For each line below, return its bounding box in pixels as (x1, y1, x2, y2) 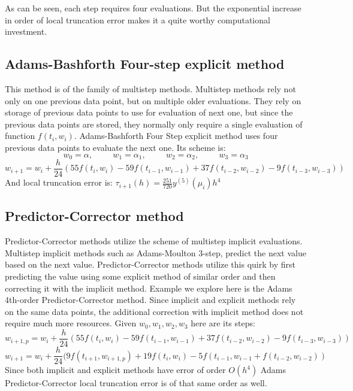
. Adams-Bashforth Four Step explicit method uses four (74, 129, 278, 142)
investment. (5, 25, 47, 38)
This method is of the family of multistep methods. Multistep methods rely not (5, 82, 296, 95)
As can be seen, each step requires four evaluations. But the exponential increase (5, 2, 301, 14)
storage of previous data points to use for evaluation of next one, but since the (5, 106, 293, 119)
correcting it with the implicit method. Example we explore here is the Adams (5, 281, 292, 294)
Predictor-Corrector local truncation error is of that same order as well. (5, 377, 267, 389)
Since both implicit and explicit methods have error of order (5, 363, 226, 376)
